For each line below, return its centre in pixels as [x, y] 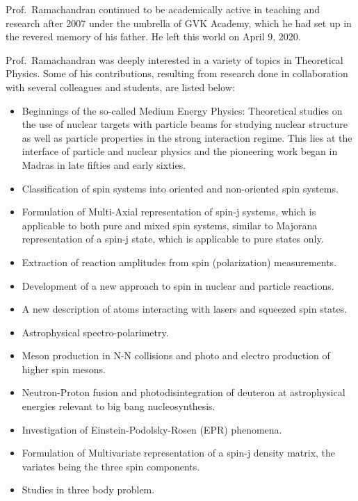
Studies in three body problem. [88, 490]
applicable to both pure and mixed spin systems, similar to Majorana [170, 225]
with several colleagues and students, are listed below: [120, 87]
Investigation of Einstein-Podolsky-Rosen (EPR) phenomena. [152, 429]
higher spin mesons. [64, 369]
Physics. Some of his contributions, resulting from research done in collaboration [177, 73]
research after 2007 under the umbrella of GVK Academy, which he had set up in [179, 23]
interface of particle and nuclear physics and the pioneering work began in [180, 151]
